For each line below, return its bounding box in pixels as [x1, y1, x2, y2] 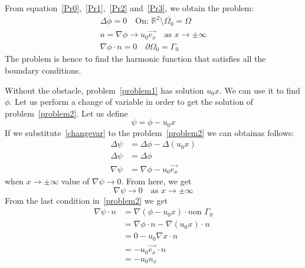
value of [61, 175, 90, 187]
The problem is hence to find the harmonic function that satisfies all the [5, 52, 266, 65]
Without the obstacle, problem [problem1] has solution [5, 84, 204, 96]
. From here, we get [121, 175, 192, 187]
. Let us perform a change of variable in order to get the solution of [9, 95, 254, 108]
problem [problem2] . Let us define [5, 107, 128, 119]
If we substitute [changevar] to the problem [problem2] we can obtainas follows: [5, 126, 294, 138]
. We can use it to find [219, 84, 300, 96]
